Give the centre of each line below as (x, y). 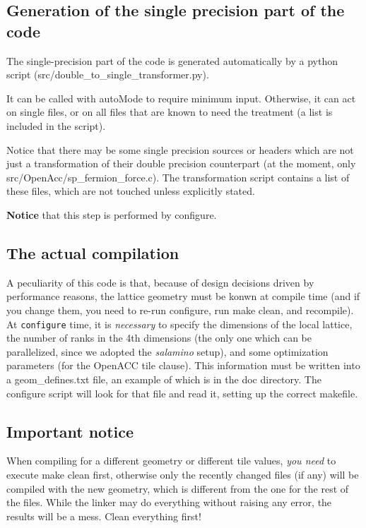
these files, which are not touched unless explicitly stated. (131, 191)
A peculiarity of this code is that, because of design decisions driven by (160, 282)
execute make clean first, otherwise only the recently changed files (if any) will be (183, 474)
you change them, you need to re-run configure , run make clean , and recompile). (180, 310)
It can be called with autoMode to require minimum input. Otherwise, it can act (181, 98)
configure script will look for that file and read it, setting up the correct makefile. (182, 393)
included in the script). (56, 125)
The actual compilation (93, 252)
